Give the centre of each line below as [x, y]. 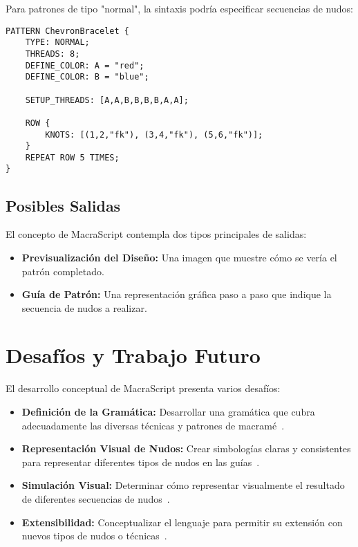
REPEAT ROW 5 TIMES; [72, 157]
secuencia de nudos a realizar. [84, 307]
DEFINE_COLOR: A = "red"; [85, 65]
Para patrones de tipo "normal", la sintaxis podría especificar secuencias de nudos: [179, 8]
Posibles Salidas [63, 205]
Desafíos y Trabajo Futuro [133, 355]
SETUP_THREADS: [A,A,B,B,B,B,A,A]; [107, 100]
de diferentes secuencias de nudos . [96, 498]
